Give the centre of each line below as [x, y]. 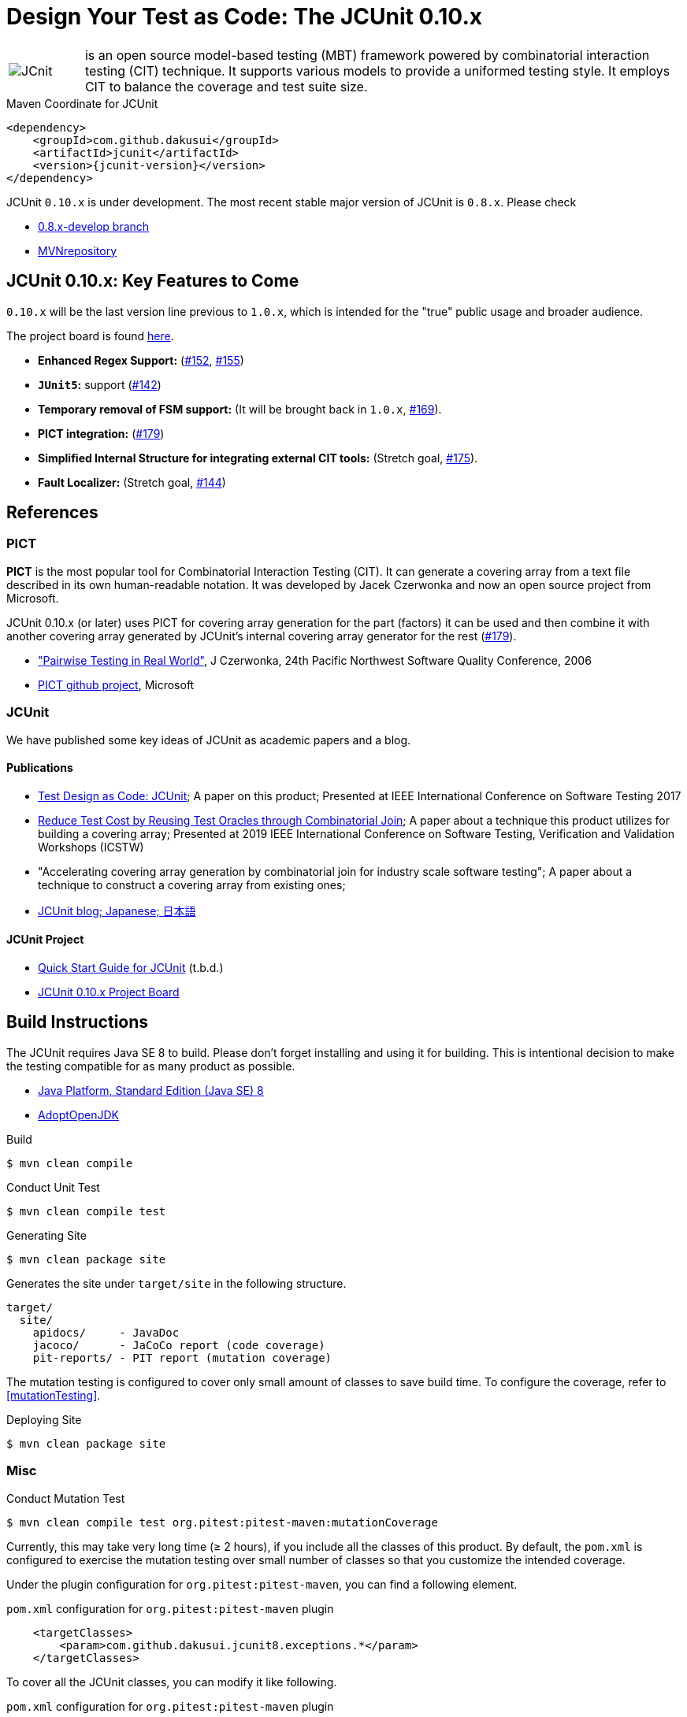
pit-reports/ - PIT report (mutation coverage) [182, 1357]
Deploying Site [44, 1419]
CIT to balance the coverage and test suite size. [226, 86]
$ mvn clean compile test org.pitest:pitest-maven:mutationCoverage [222, 1522]
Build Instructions [78, 1022]
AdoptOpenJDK [78, 1114]
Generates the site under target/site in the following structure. [176, 1283]
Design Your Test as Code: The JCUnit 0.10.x [244, 17]
